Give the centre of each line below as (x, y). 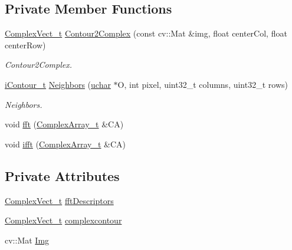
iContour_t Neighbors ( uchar (58, 84)
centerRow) (25, 45)
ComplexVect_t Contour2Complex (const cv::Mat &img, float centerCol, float (146, 33)
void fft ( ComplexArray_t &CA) (64, 124)
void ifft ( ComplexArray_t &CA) (65, 144)
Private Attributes (62, 175)
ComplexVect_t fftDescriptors (59, 200)
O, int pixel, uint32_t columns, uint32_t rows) (203, 84)
